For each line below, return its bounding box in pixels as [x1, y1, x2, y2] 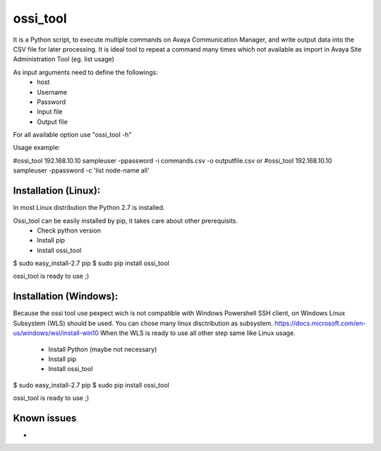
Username [37, 88, 68, 96]
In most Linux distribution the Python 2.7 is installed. [13, 204, 165, 212]
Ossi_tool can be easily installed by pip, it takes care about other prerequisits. [13, 216, 238, 225]
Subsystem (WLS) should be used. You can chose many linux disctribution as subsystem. [13, 319, 273, 327]
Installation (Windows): [13, 291, 119, 303]
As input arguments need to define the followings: [13, 68, 158, 76]
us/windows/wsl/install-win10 [13, 329, 99, 337]
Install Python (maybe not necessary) [48, 345, 157, 353]
